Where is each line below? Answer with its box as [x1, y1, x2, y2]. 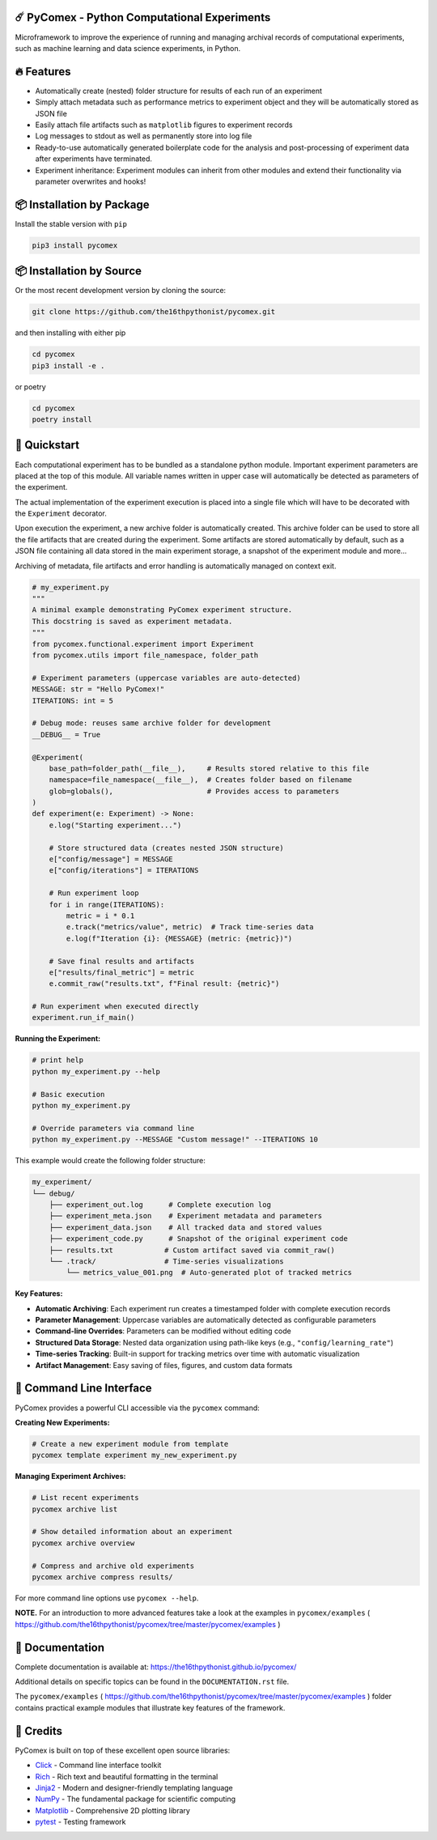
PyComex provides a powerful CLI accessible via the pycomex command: [15, 1403, 261, 1413]
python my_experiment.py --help [32, 1067, 161, 1076]
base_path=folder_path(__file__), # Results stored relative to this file [49, 763, 370, 773]
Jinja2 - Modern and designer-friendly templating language [35, 1783, 234, 1792]
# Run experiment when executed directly [32, 1002, 199, 1011]
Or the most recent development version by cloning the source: [15, 286, 227, 295]
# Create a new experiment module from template [32, 1439, 229, 1448]
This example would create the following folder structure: [15, 1156, 206, 1166]
